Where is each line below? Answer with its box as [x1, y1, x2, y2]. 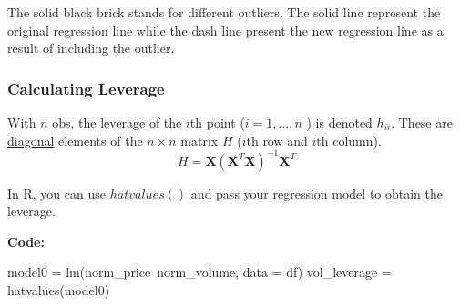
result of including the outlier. [7, 38, 175, 57]
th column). [316, 130, 382, 149]
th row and [246, 130, 308, 149]
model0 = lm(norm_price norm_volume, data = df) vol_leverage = [7, 262, 392, 281]
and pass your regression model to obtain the [190, 183, 443, 202]
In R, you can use [7, 183, 106, 202]
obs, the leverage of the [52, 113, 182, 131]
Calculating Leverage [7, 76, 165, 99]
